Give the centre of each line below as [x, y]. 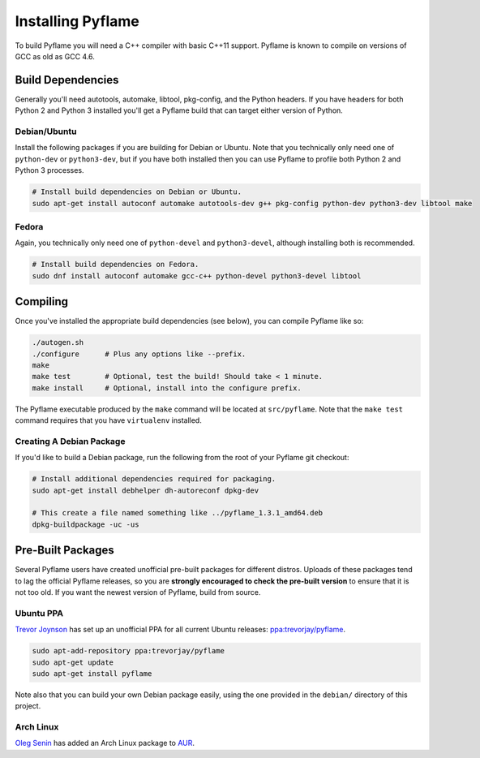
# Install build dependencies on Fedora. [116, 265]
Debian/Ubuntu [46, 131]
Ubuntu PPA [39, 613]
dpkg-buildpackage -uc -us [86, 524]
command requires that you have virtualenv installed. [108, 420]
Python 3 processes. [49, 170]
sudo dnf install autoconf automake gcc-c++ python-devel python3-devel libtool [197, 276]
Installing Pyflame [77, 21]
